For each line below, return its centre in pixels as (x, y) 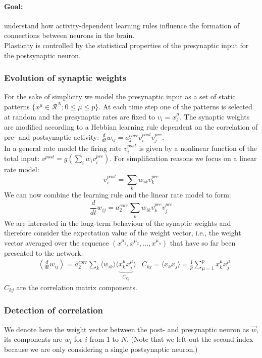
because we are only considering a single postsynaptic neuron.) (101, 349)
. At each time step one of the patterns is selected (175, 106)
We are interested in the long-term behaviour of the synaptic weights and (118, 223)
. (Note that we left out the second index (190, 339)
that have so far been (203, 242)
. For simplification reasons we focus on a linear (183, 158)
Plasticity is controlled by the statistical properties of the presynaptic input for (126, 45)
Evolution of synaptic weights (65, 78)
